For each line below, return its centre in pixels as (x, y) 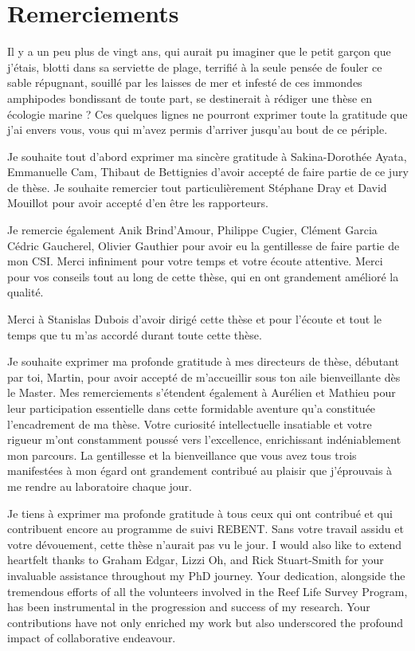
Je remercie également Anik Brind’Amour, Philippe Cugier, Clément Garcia (192, 230)
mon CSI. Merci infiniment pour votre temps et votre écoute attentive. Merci (195, 261)
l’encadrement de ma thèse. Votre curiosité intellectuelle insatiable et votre (190, 424)
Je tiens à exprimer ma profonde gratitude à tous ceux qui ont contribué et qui (200, 513)
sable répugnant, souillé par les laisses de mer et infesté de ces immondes (185, 82)
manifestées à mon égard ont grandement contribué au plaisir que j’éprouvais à (200, 471)
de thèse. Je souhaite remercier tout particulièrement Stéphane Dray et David (197, 187)
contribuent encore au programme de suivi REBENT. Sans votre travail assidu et (206, 529)
